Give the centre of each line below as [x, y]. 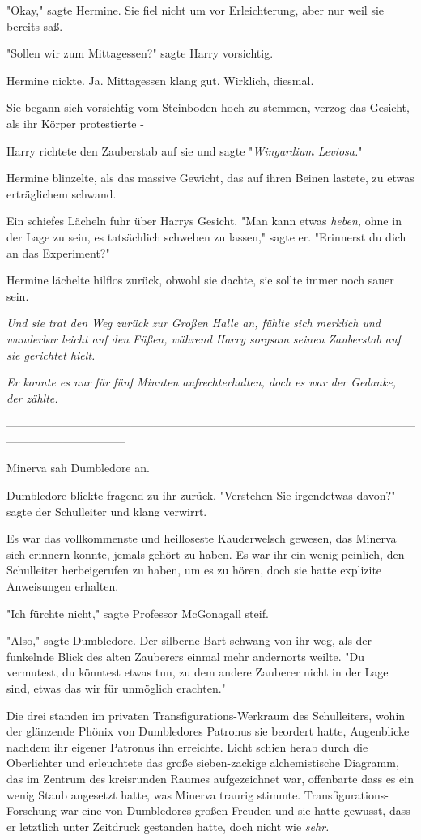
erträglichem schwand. [62, 193]
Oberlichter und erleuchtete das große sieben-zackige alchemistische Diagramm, [203, 763]
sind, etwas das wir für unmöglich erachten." [116, 688]
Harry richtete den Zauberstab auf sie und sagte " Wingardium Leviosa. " [185, 150]
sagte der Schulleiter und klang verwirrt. [107, 511]
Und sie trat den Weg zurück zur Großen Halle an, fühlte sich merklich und [194, 323]
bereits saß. [35, 26]
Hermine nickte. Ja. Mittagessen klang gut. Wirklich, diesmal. [160, 80]
